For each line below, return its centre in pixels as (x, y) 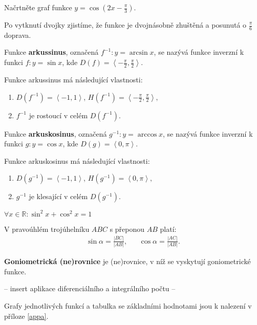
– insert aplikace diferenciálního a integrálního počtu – (90, 288)
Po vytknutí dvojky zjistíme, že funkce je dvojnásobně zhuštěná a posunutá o (125, 25)
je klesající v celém (58, 196)
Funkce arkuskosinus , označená (56, 133)
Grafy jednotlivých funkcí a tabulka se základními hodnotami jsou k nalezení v (128, 305)
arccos (147, 134)
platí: (168, 229)
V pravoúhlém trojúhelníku (47, 229)
